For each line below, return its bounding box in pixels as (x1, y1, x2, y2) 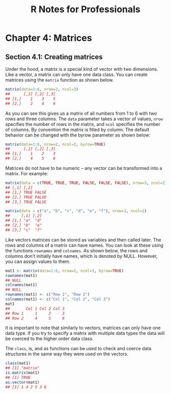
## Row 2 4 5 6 (5, 316, 65, 321)
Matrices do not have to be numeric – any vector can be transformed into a (5, 165, 162, 171)
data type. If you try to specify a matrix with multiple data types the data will (5, 330, 165, 336)
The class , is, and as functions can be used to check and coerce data (5, 346, 152, 352)
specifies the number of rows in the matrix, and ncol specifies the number (5, 121, 161, 127)
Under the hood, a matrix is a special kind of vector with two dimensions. (5, 66, 158, 72)
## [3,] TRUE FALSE (5, 199, 47, 204)
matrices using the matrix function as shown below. (5, 77, 114, 83)
